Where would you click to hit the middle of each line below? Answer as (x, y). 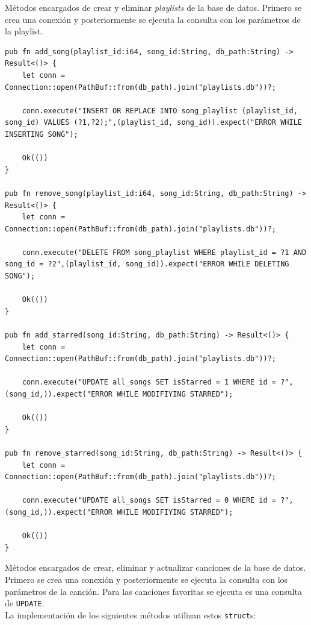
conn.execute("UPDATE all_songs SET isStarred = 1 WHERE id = (149, 382)
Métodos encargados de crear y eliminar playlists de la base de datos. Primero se (153, 7)
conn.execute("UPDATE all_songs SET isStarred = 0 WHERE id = (149, 501)
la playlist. (24, 31)
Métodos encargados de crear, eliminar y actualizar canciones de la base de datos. (155, 567)
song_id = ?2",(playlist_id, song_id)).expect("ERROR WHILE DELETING (147, 264)
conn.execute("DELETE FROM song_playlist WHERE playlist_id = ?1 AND (164, 252)
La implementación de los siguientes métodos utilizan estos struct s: (131, 614)
